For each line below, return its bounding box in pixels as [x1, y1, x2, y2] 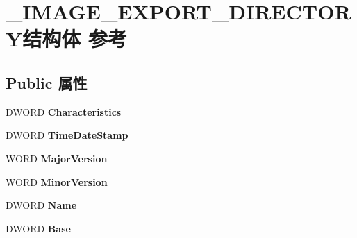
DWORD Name [6, 198, 77, 212]
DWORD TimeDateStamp [6, 128, 128, 142]
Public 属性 [6, 71, 88, 93]
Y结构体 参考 [6, 24, 128, 53]
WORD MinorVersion [6, 174, 108, 189]
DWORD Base [6, 221, 71, 235]
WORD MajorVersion [6, 151, 108, 165]
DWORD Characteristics [6, 104, 122, 119]
